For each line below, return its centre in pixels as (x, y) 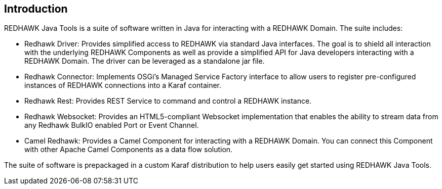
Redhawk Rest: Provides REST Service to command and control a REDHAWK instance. (168, 101)
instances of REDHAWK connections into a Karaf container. (123, 85)
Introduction (36, 9)
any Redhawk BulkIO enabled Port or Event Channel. (112, 125)
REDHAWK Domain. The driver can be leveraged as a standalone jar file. (145, 61)
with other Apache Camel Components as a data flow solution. (129, 150)
